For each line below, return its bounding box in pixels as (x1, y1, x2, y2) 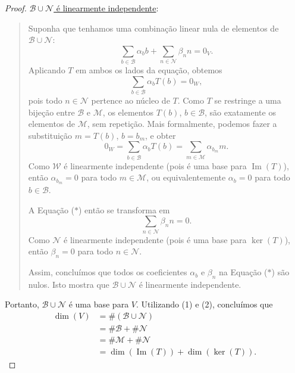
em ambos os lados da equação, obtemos (76, 64, 222, 76)
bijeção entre (28, 105, 75, 118)
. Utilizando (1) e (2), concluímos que (136, 298, 273, 310)
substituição (28, 129, 73, 141)
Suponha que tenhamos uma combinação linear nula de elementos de (28, 21, 279, 34)
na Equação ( (219, 266, 268, 278)
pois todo (28, 94, 62, 107)
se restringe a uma (214, 94, 281, 107)
